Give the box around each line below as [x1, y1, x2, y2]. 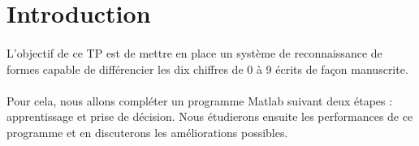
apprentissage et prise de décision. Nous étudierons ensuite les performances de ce [6, 108, 413, 125]
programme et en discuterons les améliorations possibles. [6, 123, 288, 140]
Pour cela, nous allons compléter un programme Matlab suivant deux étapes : [6, 92, 393, 109]
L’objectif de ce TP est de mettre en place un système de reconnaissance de [6, 44, 382, 61]
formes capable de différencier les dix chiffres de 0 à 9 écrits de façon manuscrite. [6, 60, 408, 77]
